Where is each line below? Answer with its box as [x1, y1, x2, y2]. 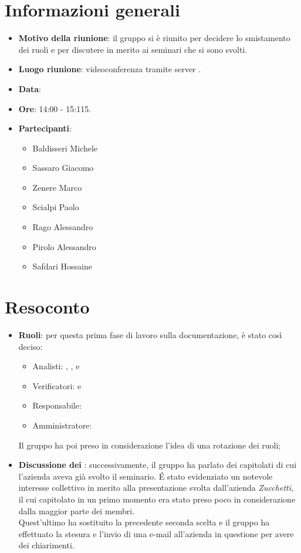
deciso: [18, 340, 43, 352]
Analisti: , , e [32, 360, 80, 372]
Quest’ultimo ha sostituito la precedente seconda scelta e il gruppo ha [18, 516, 270, 528]
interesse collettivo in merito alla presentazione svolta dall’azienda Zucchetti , [18, 481, 293, 494]
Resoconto [5, 295, 90, 319]
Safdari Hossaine [32, 260, 92, 272]
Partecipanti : [18, 122, 72, 134]
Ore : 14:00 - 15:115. [18, 102, 92, 114]
